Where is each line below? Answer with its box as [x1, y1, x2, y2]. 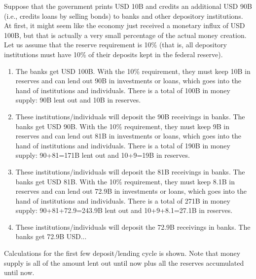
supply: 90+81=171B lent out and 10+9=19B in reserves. [15, 150, 190, 160]
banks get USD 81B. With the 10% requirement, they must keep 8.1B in [15, 176, 235, 186]
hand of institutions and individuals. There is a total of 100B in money [15, 85, 230, 95]
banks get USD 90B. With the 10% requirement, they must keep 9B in [15, 121, 230, 131]
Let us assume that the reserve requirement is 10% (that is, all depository [4, 39, 227, 50]
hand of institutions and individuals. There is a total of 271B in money [15, 195, 230, 206]
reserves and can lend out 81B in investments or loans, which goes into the [15, 131, 242, 141]
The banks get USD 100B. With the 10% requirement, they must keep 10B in [15, 66, 251, 76]
